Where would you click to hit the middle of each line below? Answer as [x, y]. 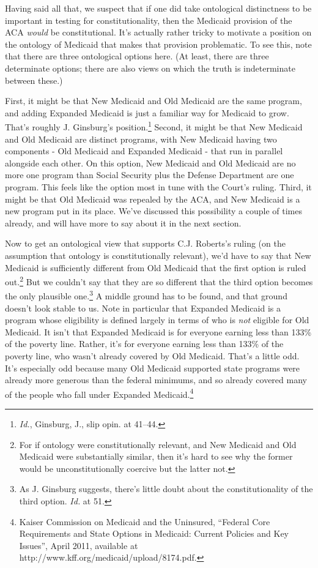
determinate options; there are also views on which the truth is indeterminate [150, 68]
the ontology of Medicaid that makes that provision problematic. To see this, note [158, 44]
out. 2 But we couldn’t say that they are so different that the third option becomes [159, 281]
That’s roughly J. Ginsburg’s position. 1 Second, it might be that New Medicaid [154, 126]
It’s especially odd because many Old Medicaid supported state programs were [153, 368]
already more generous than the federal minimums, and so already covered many [156, 380]
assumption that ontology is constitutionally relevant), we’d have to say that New [158, 255]
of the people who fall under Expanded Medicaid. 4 [99, 393]
